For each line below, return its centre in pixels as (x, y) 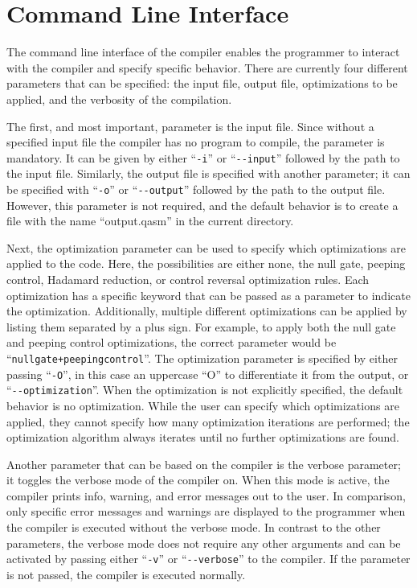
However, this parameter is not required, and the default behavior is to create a (202, 205)
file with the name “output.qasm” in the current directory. (150, 221)
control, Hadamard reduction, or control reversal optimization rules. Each (188, 279)
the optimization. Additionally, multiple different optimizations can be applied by (207, 311)
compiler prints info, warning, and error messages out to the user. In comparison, (206, 495)
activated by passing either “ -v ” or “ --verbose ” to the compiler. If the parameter (208, 559)
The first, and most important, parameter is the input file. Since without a (190, 126)
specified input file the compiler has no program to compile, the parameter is (196, 142)
